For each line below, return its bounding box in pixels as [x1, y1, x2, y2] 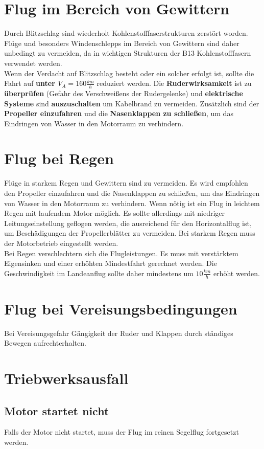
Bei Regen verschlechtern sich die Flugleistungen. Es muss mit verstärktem [4, 248, 238, 258]
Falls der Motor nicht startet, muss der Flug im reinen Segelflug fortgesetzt [4, 426, 239, 437]
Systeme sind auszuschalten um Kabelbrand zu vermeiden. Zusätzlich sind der [4, 98, 259, 108]
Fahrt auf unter [4, 78, 55, 88]
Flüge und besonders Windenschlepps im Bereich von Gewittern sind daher [4, 37, 239, 48]
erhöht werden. [213, 267, 260, 278]
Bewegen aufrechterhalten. [4, 338, 86, 348]
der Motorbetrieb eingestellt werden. [4, 237, 118, 248]
